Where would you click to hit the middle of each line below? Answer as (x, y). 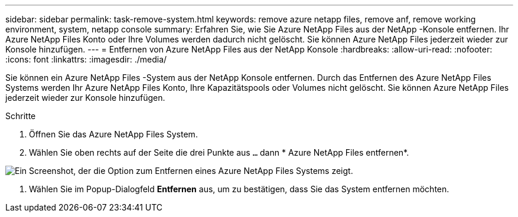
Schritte (21, 116)
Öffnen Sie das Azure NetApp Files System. (113, 134)
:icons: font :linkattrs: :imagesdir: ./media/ (86, 59)
